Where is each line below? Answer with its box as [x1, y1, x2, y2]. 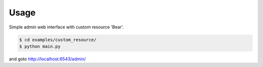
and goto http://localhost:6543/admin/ [9, 56, 86, 62]
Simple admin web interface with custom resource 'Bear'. [9, 24, 124, 30]
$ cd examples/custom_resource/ [19, 37, 97, 42]
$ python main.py [19, 43, 61, 49]
